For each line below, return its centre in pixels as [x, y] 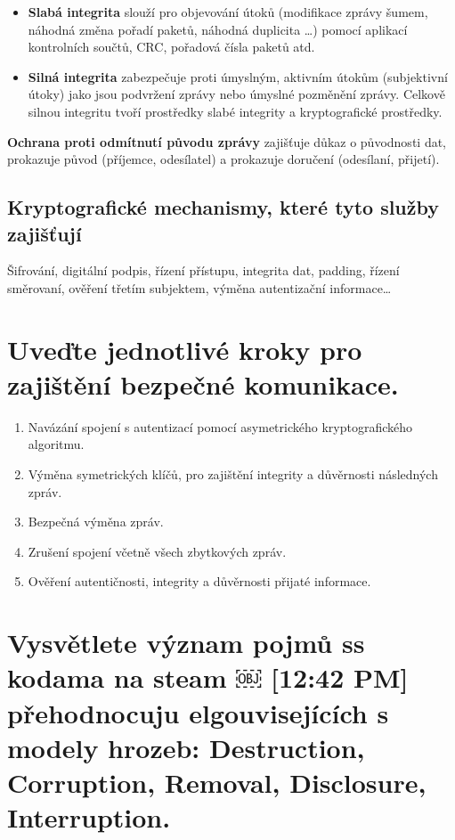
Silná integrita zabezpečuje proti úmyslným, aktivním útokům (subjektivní [238, 76]
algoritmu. [56, 444]
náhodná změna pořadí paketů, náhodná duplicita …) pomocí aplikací [218, 29]
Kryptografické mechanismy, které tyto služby [223, 207]
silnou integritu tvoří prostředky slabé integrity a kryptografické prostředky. [235, 111]
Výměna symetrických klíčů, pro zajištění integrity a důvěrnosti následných [233, 474]
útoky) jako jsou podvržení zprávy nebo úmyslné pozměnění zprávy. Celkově [236, 94]
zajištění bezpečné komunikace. [203, 383]
